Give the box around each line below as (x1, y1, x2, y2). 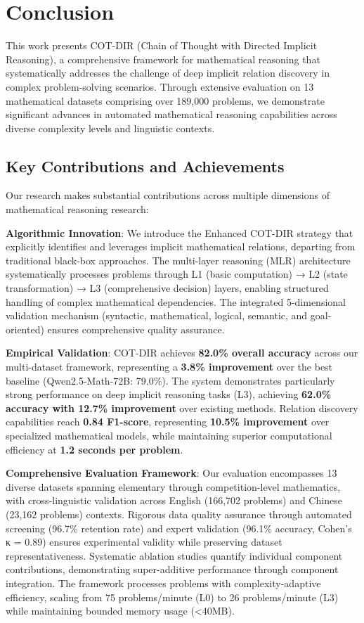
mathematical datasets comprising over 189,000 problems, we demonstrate (6, 93, 325, 108)
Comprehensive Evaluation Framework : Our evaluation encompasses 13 (6, 465, 337, 480)
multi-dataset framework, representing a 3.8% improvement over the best (6, 359, 333, 374)
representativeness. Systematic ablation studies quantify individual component (6, 548, 343, 563)
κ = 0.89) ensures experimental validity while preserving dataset (6, 534, 282, 549)
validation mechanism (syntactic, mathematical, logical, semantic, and (6, 308, 308, 323)
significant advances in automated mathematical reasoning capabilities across (6, 107, 337, 122)
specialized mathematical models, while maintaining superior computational (6, 428, 332, 442)
